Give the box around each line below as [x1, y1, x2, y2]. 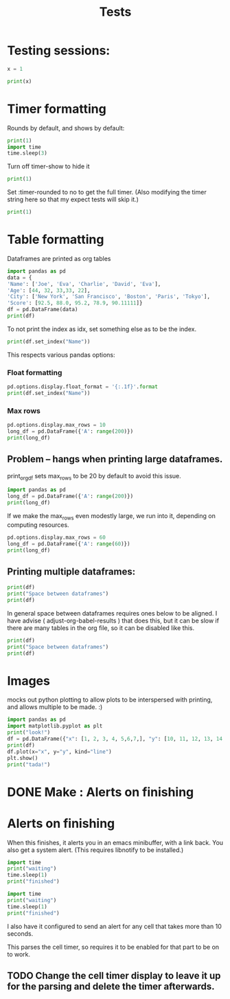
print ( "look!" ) [7, 729, 51, 736]
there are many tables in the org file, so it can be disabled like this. [7, 623, 195, 632]
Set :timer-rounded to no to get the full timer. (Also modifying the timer [7, 188, 207, 197]
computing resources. [7, 520, 70, 529]
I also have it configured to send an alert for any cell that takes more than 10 [7, 922, 222, 930]
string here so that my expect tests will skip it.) [7, 195, 139, 203]
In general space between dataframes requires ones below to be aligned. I [7, 609, 218, 617]
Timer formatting [7, 101, 106, 117]
